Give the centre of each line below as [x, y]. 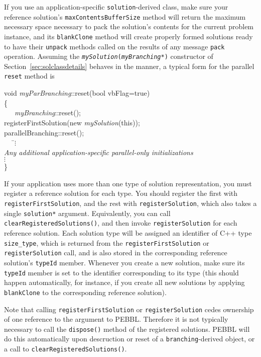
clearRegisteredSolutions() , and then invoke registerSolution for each [121, 223]
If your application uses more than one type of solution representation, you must [128, 183]
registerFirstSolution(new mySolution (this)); [72, 122]
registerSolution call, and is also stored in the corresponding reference [116, 253]
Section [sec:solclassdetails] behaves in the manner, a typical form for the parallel [129, 66]
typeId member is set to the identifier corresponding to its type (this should [121, 272]
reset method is [29, 76]
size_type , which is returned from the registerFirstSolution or [107, 242]
